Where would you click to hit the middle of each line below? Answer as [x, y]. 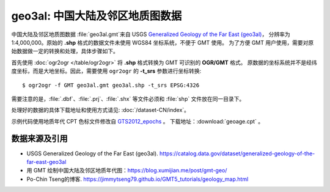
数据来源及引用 [39, 138]
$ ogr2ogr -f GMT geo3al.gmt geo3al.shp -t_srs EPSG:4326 [111, 85]
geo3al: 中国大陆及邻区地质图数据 [97, 16]
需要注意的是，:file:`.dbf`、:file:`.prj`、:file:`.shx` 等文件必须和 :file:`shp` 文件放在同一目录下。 [128, 98]
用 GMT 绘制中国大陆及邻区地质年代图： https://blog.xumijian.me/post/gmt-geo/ [127, 171]
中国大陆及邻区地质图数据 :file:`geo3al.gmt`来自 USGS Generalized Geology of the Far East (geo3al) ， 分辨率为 [151, 34]
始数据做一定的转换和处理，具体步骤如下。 [65, 51]
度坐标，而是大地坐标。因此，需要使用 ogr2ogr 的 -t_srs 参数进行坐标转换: [106, 71]
